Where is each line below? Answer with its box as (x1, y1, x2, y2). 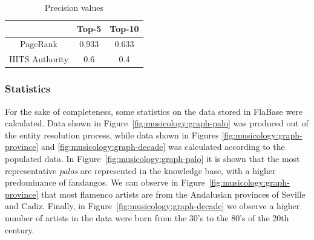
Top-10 (110, 22, 139, 34)
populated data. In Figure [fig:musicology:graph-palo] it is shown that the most (5, 152, 300, 164)
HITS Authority (9, 53, 69, 65)
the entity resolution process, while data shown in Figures (5, 128, 219, 141)
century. (5, 223, 34, 236)
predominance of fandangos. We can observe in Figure (5, 176, 205, 189)
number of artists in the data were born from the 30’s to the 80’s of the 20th (5, 211, 289, 224)
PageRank (20, 37, 57, 50)
